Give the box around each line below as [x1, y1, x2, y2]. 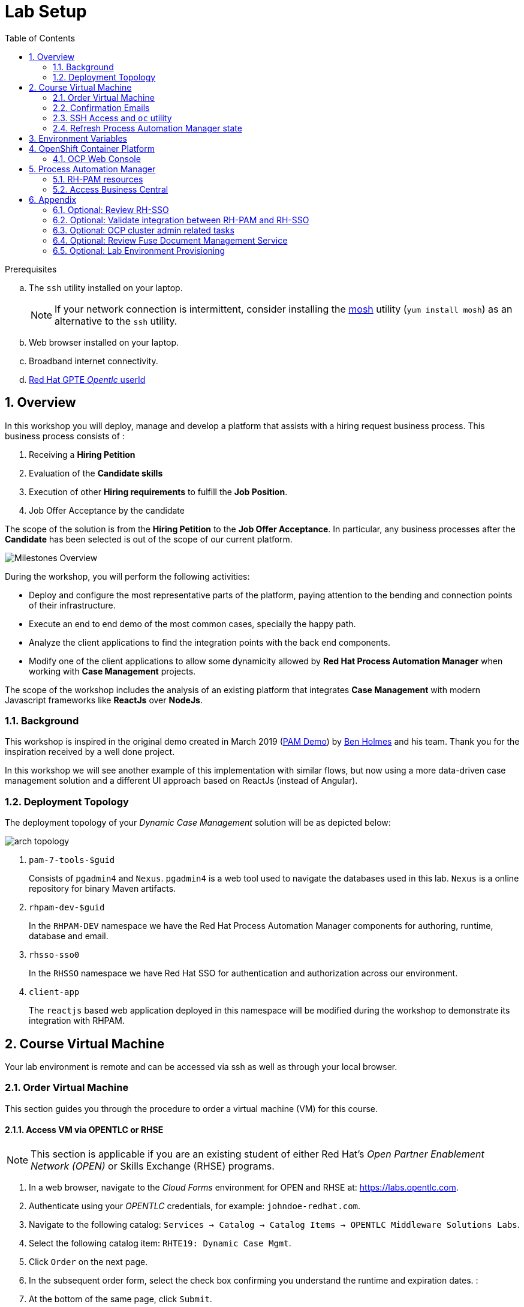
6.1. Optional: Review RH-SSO [53, 204, 169, 215]
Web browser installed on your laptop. [29, 337, 179, 347]
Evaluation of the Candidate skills [29, 467, 163, 478]
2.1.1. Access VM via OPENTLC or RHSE [5, 1125, 164, 1135]
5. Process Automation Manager [29, 163, 156, 174]
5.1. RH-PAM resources [53, 173, 143, 184]
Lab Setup [5, 1, 87, 22]
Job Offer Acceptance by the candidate [29, 505, 185, 515]
